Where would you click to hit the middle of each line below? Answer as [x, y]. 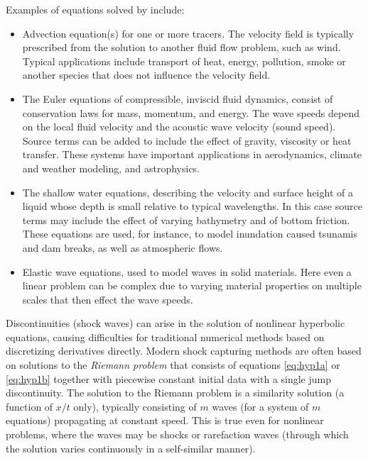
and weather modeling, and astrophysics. [111, 168]
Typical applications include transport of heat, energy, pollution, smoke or [184, 61]
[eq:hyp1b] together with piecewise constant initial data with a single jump [169, 378]
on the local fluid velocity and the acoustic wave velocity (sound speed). [179, 127]
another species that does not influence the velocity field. [146, 75]
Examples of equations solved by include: [95, 9]
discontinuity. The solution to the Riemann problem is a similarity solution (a [175, 393]
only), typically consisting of [135, 406]
